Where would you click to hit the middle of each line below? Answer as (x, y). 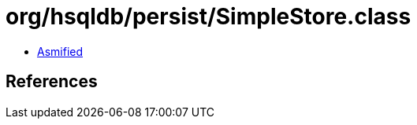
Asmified (60, 51)
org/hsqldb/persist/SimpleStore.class (208, 17)
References (52, 82)
